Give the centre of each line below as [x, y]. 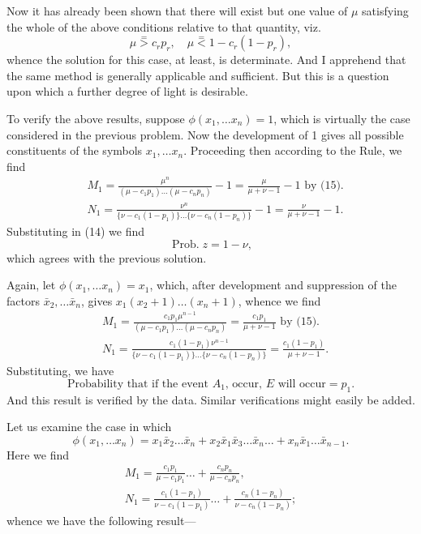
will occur [302, 384]
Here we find [38, 454]
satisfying [385, 11]
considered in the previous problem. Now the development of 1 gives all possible [205, 134]
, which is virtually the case [342, 118]
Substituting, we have [60, 371]
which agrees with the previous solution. [107, 257]
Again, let [31, 285]
